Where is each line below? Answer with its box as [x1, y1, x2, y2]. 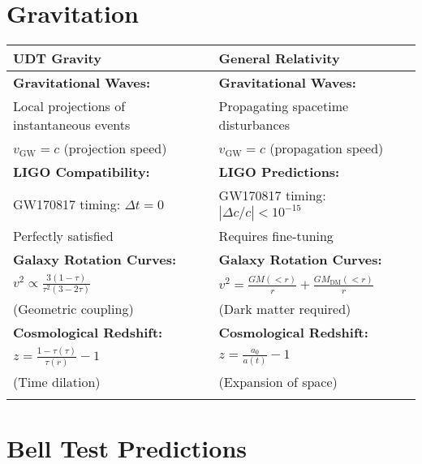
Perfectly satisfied [13, 226, 114, 246]
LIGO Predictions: [218, 162, 340, 182]
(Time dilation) [13, 372, 101, 392]
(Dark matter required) [218, 299, 351, 319]
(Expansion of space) [218, 372, 338, 392]
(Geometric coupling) [13, 299, 134, 319]
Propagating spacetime [218, 97, 349, 116]
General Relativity [218, 49, 340, 68]
